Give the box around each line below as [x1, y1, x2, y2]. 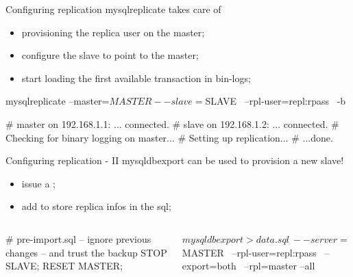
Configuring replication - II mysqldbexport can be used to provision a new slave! [5, 153, 344, 168]
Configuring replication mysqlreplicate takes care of [5, 2, 221, 16]
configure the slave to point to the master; [21, 48, 199, 62]
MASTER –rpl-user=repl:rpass [182, 245, 317, 259]
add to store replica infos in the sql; [21, 199, 171, 213]
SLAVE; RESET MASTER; [5, 259, 123, 273]
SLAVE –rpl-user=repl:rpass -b [205, 94, 346, 108]
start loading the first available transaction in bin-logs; [21, 70, 251, 85]
